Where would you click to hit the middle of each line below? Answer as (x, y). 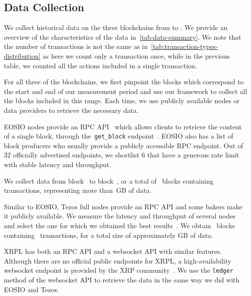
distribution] (22, 55)
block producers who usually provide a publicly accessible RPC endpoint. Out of (124, 145)
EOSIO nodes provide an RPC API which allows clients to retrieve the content (123, 126)
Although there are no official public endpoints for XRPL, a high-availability (118, 260)
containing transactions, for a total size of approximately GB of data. (109, 235)
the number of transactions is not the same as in (76, 46)
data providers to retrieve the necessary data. (71, 110)
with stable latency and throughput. (58, 164)
